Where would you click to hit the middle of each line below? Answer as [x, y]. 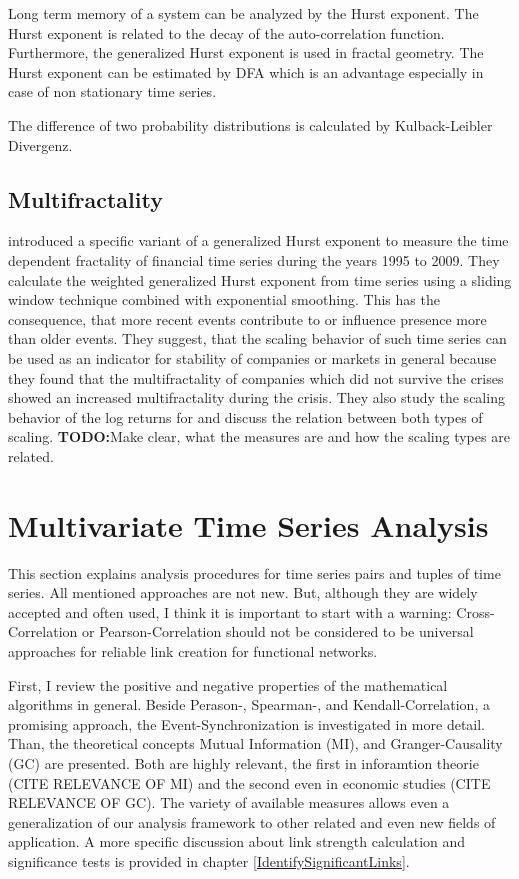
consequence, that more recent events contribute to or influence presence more [247, 318]
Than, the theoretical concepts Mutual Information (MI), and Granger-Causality [255, 743]
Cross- [475, 611]
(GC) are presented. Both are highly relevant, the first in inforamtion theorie [243, 762]
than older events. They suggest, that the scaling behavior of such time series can [257, 338]
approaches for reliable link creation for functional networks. [193, 650]
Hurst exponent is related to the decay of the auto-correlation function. [226, 32]
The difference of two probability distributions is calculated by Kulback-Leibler [250, 124]
